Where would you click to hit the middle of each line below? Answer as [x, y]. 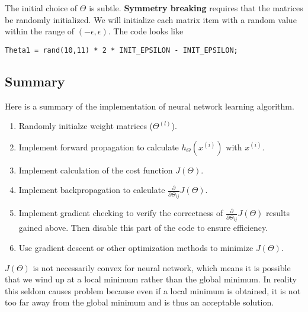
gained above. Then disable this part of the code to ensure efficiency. [143, 228]
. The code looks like [146, 31]
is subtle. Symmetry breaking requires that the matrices [196, 8]
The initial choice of [41, 8]
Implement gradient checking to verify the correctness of [121, 213]
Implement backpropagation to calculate [92, 190]
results [278, 213]
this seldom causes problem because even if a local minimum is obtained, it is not [153, 290]
